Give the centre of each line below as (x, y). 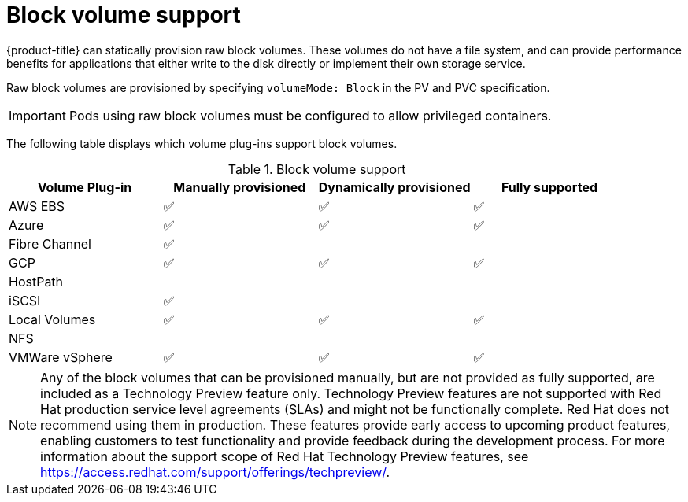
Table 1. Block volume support (317, 169)
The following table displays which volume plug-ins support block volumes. (202, 143)
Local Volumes (52, 319)
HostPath (36, 281)
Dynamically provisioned (394, 187)
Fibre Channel (50, 244)
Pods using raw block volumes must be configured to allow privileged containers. (310, 115)
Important (37, 115)
